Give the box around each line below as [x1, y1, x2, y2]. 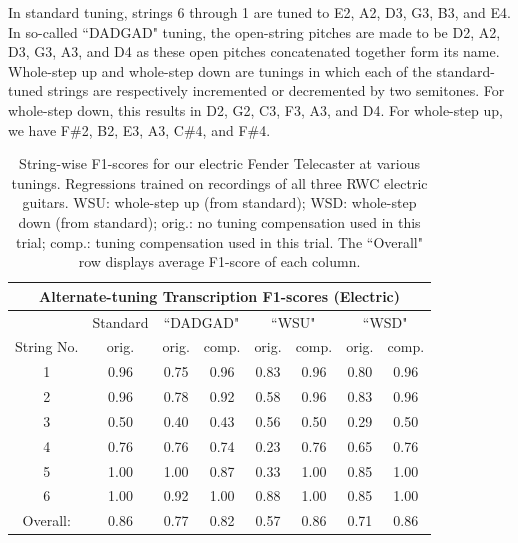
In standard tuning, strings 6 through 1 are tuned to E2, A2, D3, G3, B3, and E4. [8, 2, 511, 22]
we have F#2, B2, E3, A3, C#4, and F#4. [8, 119, 271, 140]
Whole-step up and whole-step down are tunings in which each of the [8, 60, 432, 81]
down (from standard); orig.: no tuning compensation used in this [18, 211, 421, 232]
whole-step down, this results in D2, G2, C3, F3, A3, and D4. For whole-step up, [8, 99, 503, 120]
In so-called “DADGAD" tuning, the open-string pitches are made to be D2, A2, [8, 21, 501, 42]
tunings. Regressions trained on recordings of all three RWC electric [11, 172, 428, 193]
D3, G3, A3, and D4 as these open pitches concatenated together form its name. [8, 41, 500, 62]
